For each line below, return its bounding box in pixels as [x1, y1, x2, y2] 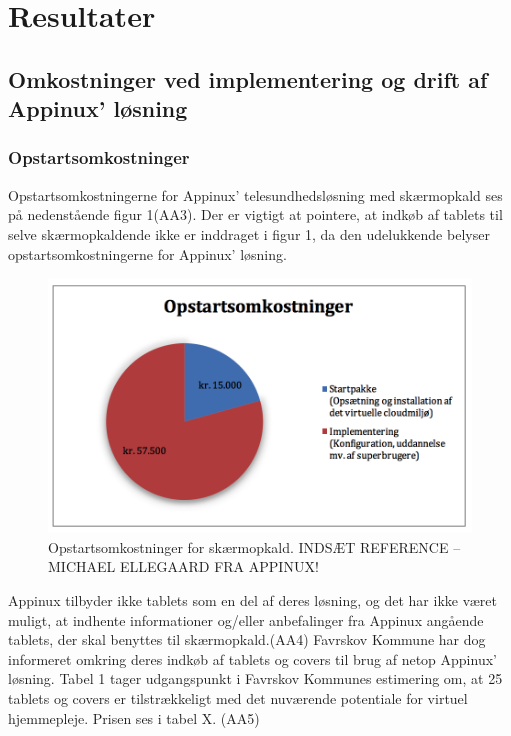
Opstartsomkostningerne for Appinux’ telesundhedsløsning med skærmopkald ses [8, 184, 503, 205]
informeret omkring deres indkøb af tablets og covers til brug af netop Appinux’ [8, 648, 497, 669]
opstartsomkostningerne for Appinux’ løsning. [8, 243, 287, 264]
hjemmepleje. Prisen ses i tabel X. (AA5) [8, 707, 260, 728]
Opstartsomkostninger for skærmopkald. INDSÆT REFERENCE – [48, 536, 461, 557]
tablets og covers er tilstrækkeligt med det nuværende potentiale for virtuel [8, 688, 468, 709]
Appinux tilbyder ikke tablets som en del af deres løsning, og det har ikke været [8, 590, 497, 611]
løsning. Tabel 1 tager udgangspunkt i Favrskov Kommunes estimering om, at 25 [8, 668, 503, 689]
